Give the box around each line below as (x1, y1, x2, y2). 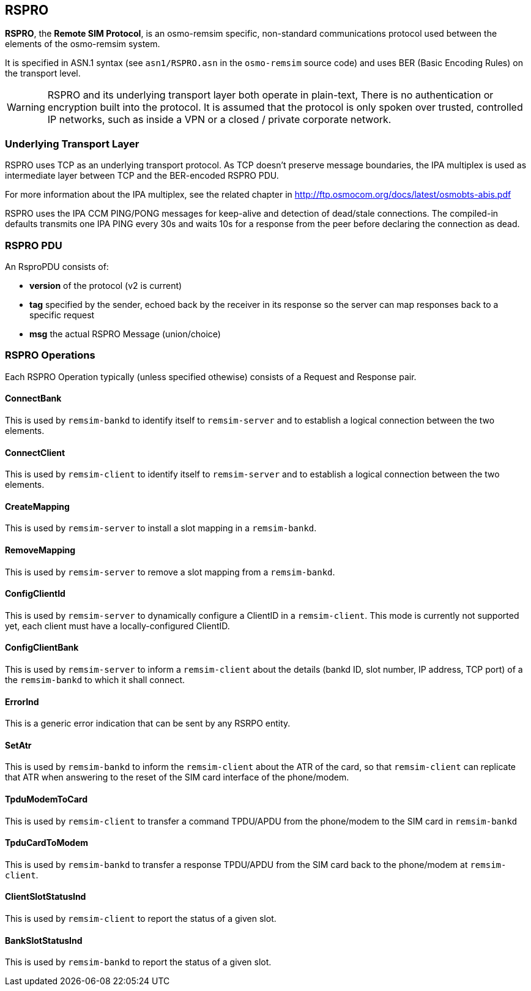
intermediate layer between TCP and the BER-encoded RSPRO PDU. (5, 170, 279, 181)
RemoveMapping (5, 544, 76, 555)
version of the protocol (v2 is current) (29, 280, 182, 291)
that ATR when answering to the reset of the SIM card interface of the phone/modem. (5, 772, 349, 783)
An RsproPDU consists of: (5, 261, 109, 272)
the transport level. (5, 68, 81, 79)
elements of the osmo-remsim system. (5, 39, 160, 50)
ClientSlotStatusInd (5, 891, 86, 902)
